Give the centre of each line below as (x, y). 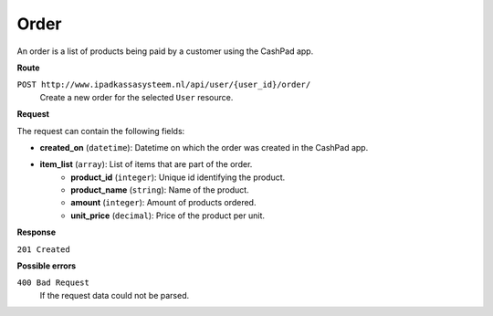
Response (37, 232)
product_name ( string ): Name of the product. (160, 190)
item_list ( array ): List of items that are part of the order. (146, 164)
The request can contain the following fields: (101, 131)
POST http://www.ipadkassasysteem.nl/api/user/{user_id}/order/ (164, 85)
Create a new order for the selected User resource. (136, 97)
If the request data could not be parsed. (115, 295)
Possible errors (47, 266)
